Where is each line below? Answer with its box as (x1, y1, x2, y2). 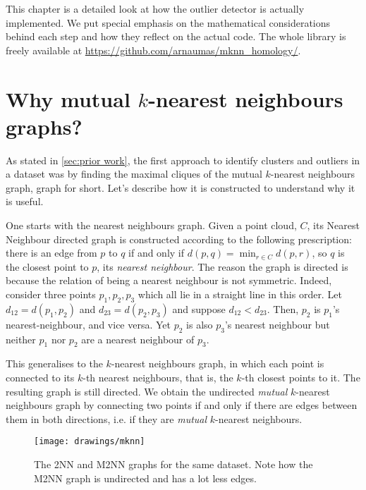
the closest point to (6, 259, 89, 274)
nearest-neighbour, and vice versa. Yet (6, 317, 171, 331)
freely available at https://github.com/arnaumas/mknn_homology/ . (6, 42, 301, 57)
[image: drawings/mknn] (34, 436, 145, 447)
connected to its (6, 370, 75, 385)
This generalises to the (6, 356, 103, 371)
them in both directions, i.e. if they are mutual (6, 411, 207, 426)
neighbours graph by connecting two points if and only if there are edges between (6, 398, 358, 412)
